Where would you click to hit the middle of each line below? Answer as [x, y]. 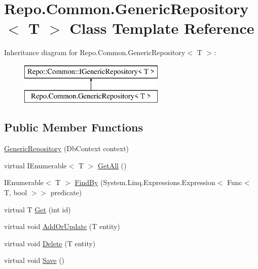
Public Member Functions [73, 127]
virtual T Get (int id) [38, 209]
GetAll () [112, 165]
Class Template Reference [162, 28]
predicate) [66, 192]
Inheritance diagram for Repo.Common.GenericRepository [95, 52]
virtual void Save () [34, 260]
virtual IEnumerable [35, 165]
